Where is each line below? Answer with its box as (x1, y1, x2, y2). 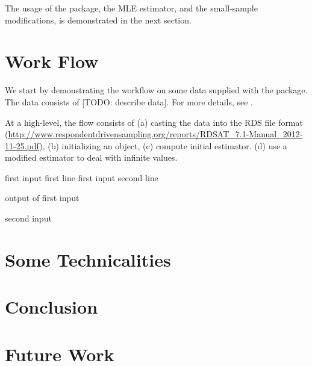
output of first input (5, 191, 80, 204)
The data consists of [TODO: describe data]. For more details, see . (5, 95, 254, 108)
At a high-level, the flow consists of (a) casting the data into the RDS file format (5, 116, 303, 128)
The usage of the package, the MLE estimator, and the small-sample (5, 2, 258, 14)
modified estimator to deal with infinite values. (5, 151, 178, 164)
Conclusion (5, 294, 98, 319)
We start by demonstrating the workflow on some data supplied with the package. (5, 84, 308, 96)
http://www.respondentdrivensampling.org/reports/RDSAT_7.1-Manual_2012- (8, 128, 303, 140)
